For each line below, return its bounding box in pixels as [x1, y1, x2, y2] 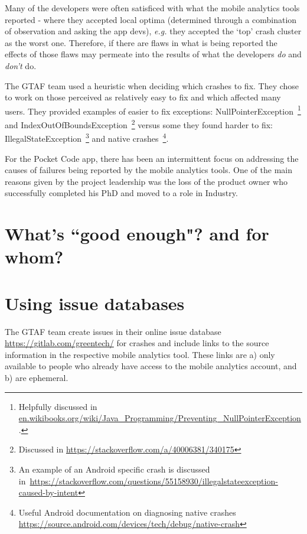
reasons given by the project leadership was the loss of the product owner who [5, 175, 288, 187]
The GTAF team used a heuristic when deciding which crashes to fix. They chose [5, 79, 299, 92]
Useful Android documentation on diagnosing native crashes [18, 506, 236, 518]
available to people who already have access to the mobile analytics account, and [5, 360, 297, 372]
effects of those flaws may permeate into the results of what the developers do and [5, 48, 302, 60]
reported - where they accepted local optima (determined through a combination [5, 13, 297, 25]
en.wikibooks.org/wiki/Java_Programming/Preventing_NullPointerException [18, 412, 301, 424]
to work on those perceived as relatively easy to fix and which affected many [5, 91, 281, 103]
